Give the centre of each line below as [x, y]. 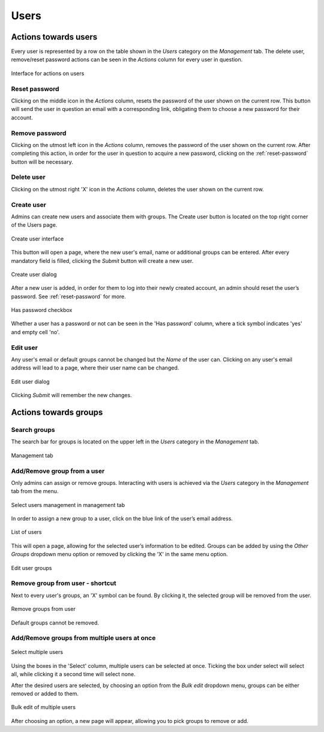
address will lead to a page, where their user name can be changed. [95, 368]
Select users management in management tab [68, 505]
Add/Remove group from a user [58, 471]
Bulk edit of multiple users [43, 707]
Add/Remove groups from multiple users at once [83, 638]
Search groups [33, 430]
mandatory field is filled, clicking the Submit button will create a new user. [102, 260]
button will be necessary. [42, 161]
